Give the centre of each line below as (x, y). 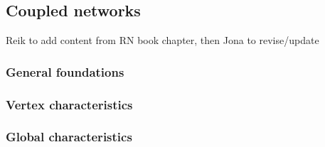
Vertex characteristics (69, 104)
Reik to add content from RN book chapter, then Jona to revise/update (162, 40)
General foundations (65, 71)
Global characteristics (69, 137)
